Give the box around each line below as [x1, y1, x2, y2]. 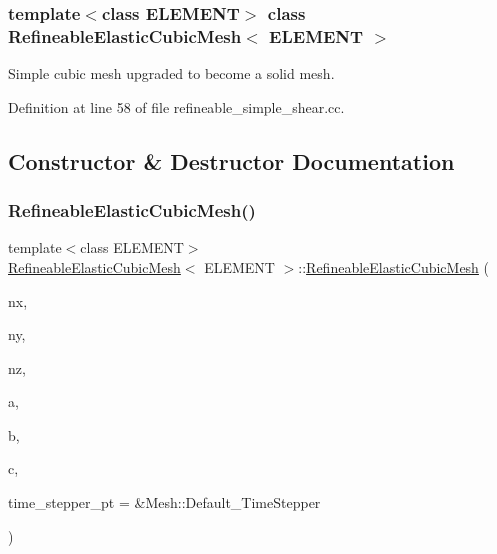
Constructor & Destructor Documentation [8, 145, 455, 176]
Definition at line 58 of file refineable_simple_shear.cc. [8, 96, 345, 117]
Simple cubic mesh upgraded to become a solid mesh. [8, 63, 335, 84]
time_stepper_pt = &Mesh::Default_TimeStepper [8, 492, 321, 513]
